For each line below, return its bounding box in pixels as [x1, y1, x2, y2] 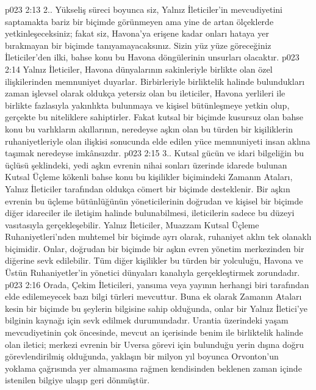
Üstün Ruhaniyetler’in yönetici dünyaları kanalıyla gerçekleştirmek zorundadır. [5, 266, 300, 279]
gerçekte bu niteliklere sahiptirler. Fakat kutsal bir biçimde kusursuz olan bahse [5, 110, 303, 123]
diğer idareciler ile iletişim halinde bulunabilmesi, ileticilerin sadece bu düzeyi [5, 206, 295, 219]
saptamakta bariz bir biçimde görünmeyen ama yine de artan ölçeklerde [5, 15, 274, 27]
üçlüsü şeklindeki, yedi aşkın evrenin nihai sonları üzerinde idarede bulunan [5, 158, 287, 171]
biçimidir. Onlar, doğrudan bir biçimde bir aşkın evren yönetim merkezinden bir [5, 242, 304, 255]
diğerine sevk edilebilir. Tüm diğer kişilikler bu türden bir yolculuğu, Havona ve [5, 254, 303, 267]
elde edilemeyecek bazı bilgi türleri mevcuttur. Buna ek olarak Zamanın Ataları [5, 290, 302, 303]
